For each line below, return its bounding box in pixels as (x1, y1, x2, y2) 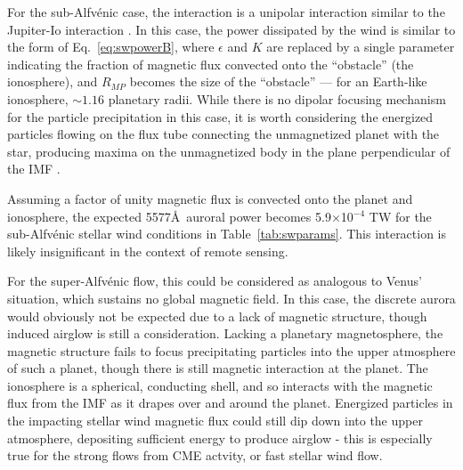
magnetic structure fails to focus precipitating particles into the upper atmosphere (7, 341, 456, 360)
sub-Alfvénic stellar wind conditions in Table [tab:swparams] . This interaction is (7, 224, 447, 243)
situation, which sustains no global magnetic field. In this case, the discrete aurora (7, 288, 456, 307)
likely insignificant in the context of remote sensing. (7, 241, 288, 260)
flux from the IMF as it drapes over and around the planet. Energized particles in (7, 393, 453, 412)
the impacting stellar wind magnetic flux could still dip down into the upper (7, 411, 423, 430)
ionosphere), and (7, 72, 98, 91)
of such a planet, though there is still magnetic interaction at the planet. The (7, 359, 428, 377)
